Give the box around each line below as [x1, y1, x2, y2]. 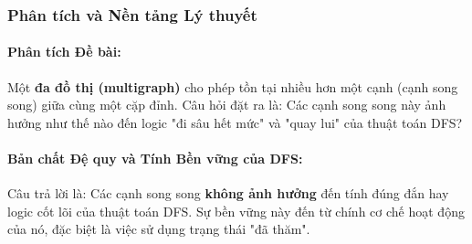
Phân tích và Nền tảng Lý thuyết [7, 3, 257, 26]
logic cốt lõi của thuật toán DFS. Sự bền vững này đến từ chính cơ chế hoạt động [7, 201, 465, 220]
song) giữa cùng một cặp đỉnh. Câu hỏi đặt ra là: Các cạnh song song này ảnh [7, 95, 446, 114]
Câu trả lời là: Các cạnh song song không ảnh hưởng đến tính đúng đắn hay [7, 184, 449, 203]
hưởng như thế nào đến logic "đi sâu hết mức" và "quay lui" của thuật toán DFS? [7, 112, 463, 132]
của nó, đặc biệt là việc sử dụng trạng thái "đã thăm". [7, 219, 310, 239]
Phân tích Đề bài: [7, 42, 121, 61]
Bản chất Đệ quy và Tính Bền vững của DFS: [7, 149, 303, 168]
